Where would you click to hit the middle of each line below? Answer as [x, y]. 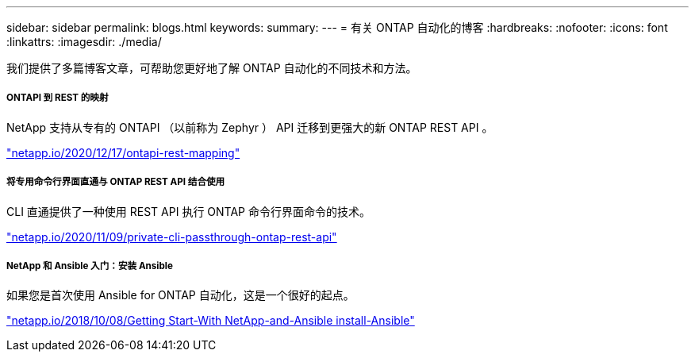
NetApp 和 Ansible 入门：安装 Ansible [90, 266]
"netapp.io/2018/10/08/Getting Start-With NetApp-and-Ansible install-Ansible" [211, 321]
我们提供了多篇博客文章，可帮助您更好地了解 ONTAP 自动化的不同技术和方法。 [212, 68]
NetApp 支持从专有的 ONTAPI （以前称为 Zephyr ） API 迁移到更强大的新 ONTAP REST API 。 [250, 127]
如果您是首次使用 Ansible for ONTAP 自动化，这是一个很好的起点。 [180, 295]
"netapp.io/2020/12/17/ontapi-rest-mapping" [123, 152]
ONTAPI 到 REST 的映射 [58, 98]
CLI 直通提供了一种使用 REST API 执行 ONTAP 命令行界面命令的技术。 [188, 211]
